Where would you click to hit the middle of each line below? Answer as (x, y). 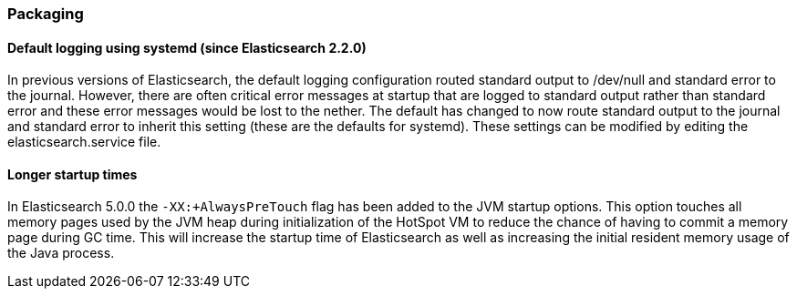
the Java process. (61, 253)
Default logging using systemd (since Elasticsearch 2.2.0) (187, 47)
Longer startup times (72, 174)
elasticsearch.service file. (84, 142)
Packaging (46, 14)
